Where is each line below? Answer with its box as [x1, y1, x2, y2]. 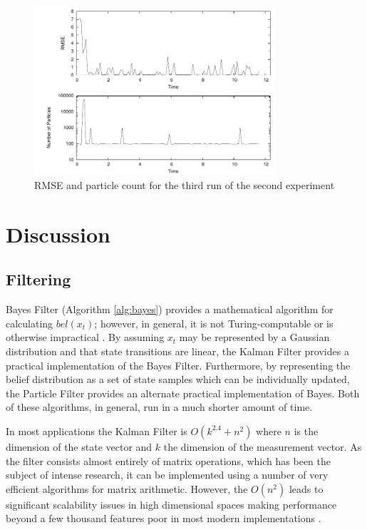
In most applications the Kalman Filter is [6, 423, 187, 438]
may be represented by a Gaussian [179, 330, 330, 345]
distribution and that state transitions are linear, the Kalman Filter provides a [6, 343, 349, 358]
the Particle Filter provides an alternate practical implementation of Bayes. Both [6, 385, 360, 400]
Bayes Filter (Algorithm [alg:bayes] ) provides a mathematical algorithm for [6, 302, 334, 317]
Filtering [6, 268, 71, 290]
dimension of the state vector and [6, 439, 153, 454]
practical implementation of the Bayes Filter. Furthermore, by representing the [6, 357, 351, 372]
